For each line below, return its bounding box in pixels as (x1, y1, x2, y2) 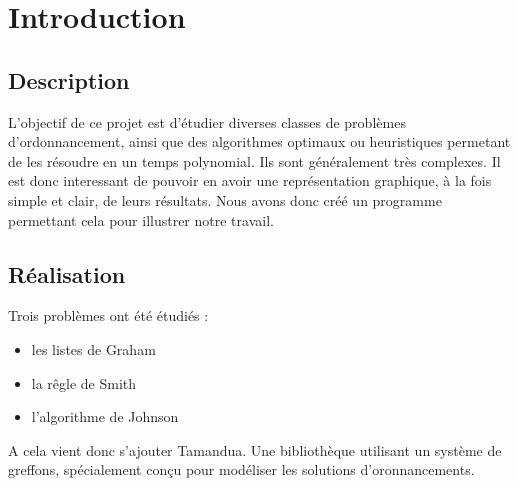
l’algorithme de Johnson (31, 406, 179, 427)
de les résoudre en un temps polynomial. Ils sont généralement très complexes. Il (8, 150, 501, 171)
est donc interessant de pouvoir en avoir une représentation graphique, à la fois (8, 170, 492, 191)
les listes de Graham (31, 338, 156, 359)
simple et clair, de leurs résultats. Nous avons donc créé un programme (8, 189, 442, 210)
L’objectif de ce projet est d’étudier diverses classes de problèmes (8, 111, 406, 132)
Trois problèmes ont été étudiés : (8, 305, 209, 326)
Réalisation (8, 258, 126, 289)
